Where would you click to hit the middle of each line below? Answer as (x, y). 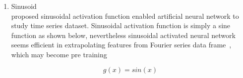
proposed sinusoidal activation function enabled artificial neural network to (125, 16)
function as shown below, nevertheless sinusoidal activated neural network (123, 35)
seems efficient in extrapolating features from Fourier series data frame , (121, 45)
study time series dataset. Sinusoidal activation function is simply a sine (121, 25)
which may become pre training (59, 54)
